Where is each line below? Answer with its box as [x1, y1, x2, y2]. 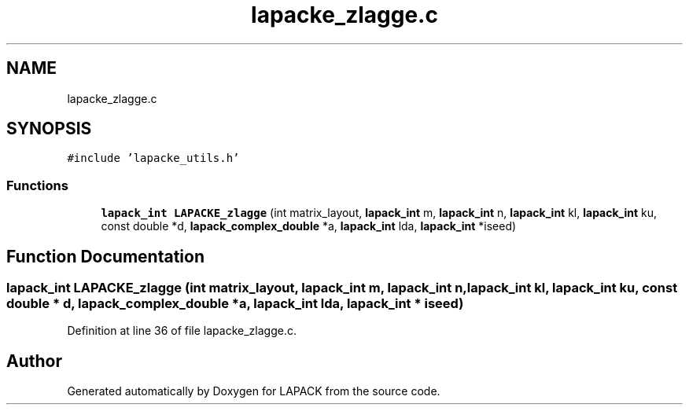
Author [6, 350, 62, 371]
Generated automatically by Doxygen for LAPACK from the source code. [67, 384, 440, 398]
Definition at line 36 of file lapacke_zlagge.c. [67, 324, 297, 338]
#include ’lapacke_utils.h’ [67, 152, 240, 165]
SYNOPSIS [6, 119, 92, 139]
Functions [6, 177, 68, 193]
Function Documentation [6, 246, 204, 266]
